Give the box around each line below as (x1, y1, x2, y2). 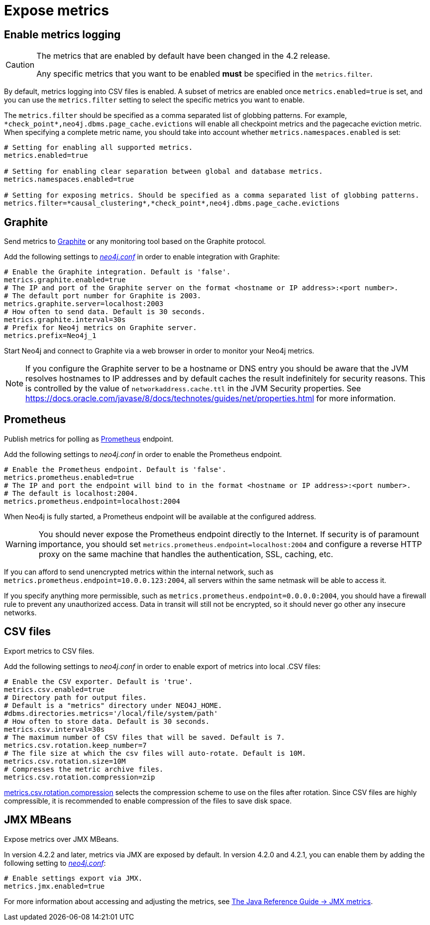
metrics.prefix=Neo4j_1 (4, 332, 97, 340)
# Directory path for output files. (4, 693, 147, 701)
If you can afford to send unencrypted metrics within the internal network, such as (4, 567, 274, 576)
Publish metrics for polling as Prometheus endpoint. (4, 434, 174, 443)
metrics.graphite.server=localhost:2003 (4, 300, 164, 308)
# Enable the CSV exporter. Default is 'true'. (4, 677, 193, 686)
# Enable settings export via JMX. (4, 874, 143, 882)
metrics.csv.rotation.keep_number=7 (4, 741, 147, 749)
